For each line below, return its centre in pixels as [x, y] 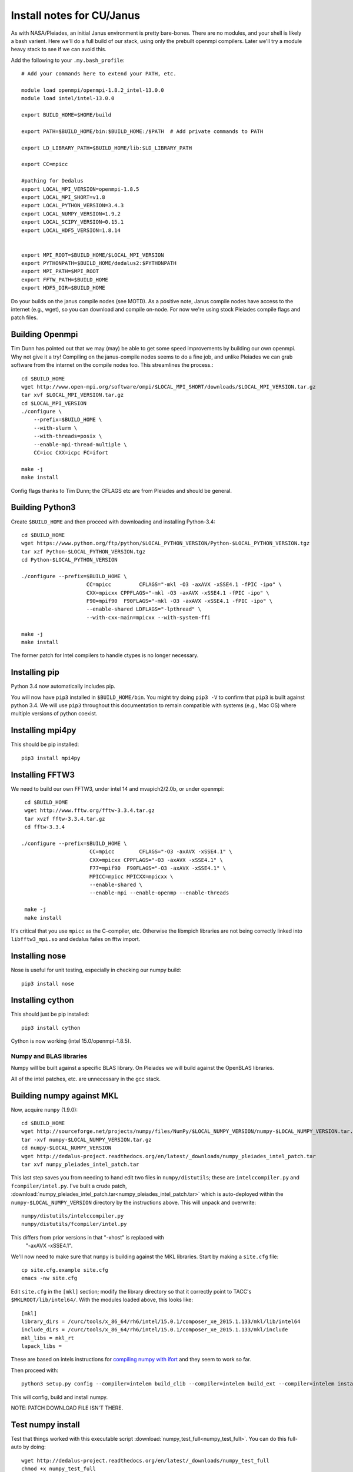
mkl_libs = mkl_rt [48, 1338]
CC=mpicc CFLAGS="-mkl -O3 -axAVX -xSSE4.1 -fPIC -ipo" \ [184, 585]
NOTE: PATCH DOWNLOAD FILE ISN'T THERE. [67, 1408]
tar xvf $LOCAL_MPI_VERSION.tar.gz [73, 395]
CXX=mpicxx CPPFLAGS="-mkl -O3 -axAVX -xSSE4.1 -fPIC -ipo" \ [178, 593]
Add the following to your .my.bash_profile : [68, 60]
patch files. [24, 317]
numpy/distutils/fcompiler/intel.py [74, 1224]
